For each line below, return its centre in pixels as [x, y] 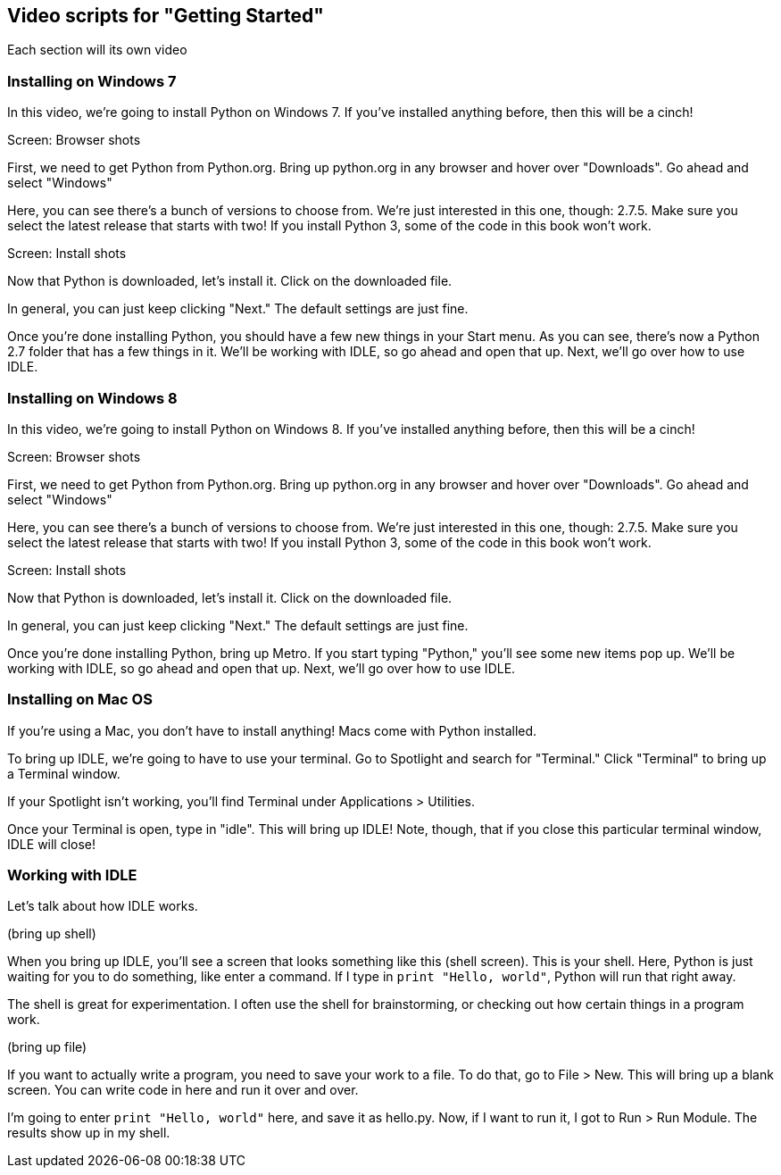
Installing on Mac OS [80, 700]
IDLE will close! [52, 844]
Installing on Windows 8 [92, 398]
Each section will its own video [97, 50]
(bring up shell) [52, 934]
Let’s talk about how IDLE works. [103, 906]
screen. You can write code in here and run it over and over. [183, 1090]
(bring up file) [47, 1047]
